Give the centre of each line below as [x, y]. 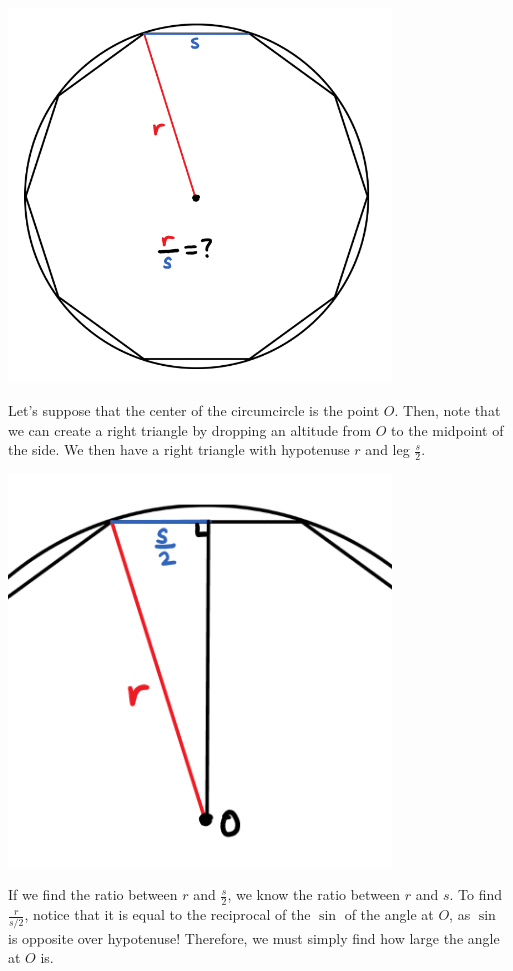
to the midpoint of [447, 429]
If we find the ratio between [93, 894]
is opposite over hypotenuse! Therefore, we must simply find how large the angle [254, 937]
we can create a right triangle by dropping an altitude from [190, 429]
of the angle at [389, 914]
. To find [476, 894]
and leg [387, 449]
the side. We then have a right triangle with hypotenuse [179, 449]
